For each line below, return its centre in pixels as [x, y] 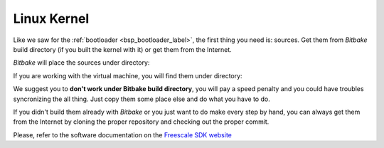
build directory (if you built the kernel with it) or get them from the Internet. [123, 49]
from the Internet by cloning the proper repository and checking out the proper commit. [141, 122]
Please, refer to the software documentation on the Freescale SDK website [123, 134]
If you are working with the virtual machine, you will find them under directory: [128, 75]
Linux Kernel [51, 18]
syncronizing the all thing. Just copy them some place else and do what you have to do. [142, 99]
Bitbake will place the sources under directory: [81, 63]
